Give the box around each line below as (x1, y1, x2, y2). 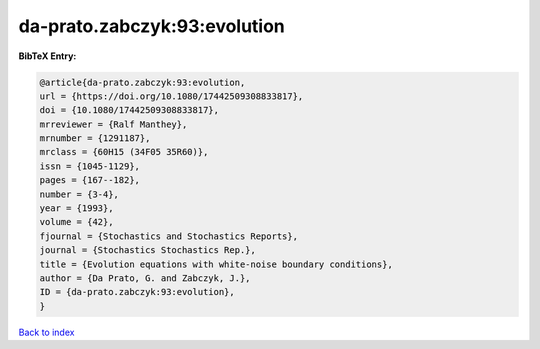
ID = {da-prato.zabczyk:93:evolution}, (39, 286, 235, 298)
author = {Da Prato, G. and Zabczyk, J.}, (39, 273, 251, 284)
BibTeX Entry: (18, 50, 77, 62)
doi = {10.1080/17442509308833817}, (39, 105, 220, 116)
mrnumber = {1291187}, (39, 133, 151, 144)
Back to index (18, 326, 75, 338)
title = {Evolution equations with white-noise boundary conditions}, (39, 258, 394, 270)
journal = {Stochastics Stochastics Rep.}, (39, 245, 257, 256)
